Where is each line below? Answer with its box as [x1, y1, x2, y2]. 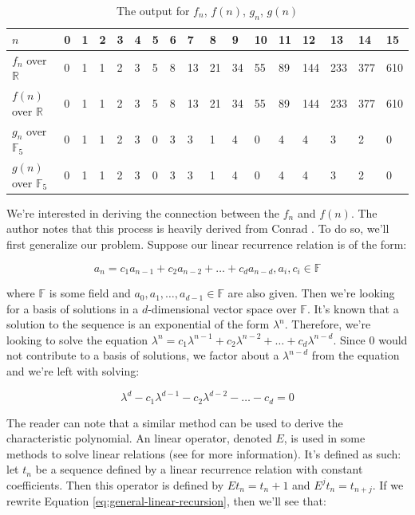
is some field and [49, 285, 131, 301]
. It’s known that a [306, 300, 399, 316]
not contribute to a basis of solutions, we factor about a [6, 347, 279, 364]
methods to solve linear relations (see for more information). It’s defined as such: [6, 445, 401, 462]
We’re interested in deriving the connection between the [6, 204, 280, 221]
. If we [372, 476, 404, 493]
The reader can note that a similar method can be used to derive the [6, 414, 343, 430]
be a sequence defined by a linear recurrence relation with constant [35, 461, 363, 478]
